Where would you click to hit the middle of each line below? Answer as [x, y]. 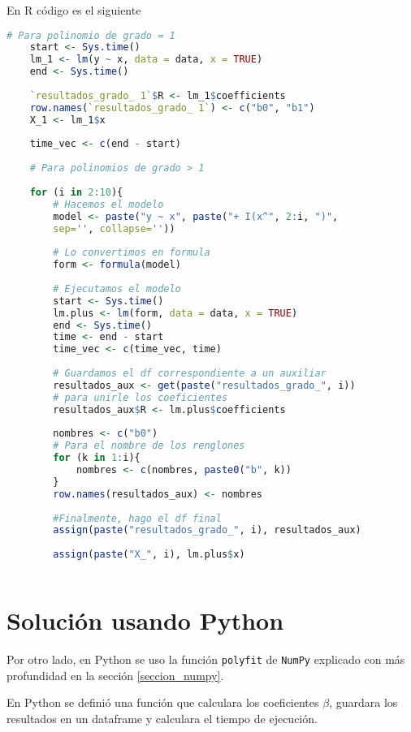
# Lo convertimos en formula [132, 253]
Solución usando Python [145, 620]
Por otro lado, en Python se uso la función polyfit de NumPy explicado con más [206, 659]
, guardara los [363, 702]
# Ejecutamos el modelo [117, 288]
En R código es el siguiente [74, 10]
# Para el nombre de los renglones [149, 446]
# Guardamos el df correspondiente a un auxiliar [190, 374]
